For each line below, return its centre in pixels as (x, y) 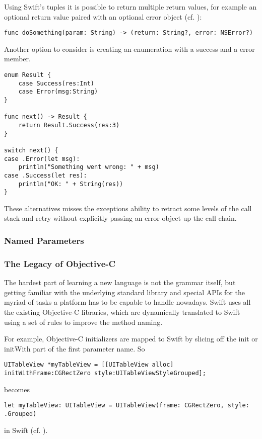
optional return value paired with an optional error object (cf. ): (103, 16)
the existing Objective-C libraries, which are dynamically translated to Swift (122, 312)
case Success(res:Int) (56, 83)
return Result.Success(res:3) (69, 125)
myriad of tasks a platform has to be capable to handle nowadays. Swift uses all (127, 302)
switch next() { (31, 150)
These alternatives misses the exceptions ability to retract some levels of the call (128, 208)
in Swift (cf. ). (26, 430)
